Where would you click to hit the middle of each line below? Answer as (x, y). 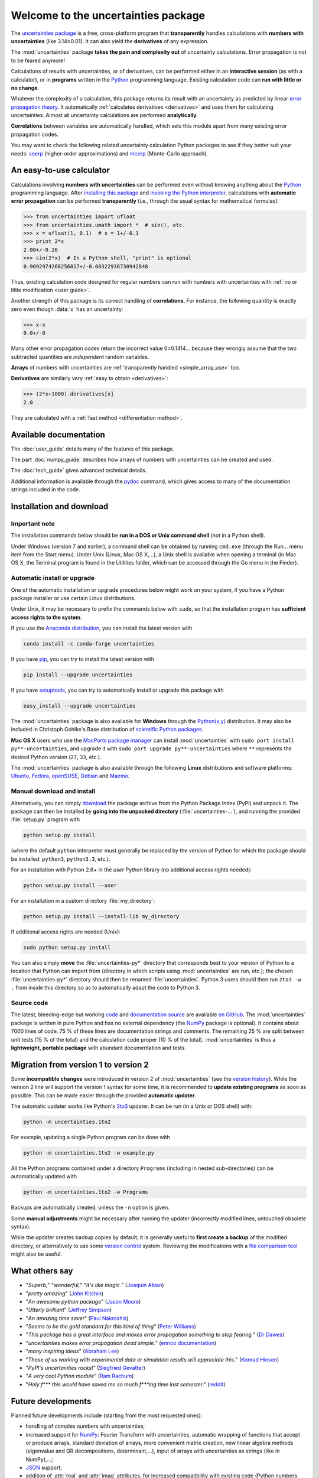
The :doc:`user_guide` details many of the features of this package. (93, 449)
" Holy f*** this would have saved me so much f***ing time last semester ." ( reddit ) (126, 1384)
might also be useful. (36, 1254)
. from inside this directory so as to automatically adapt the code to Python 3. (105, 988)
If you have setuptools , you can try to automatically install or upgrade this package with (117, 690)
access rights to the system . (46, 617)
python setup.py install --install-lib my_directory (101, 917)
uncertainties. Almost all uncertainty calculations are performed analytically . (105, 115)
